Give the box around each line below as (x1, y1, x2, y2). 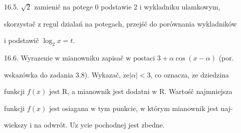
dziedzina (200, 69, 229, 79)
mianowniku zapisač (62, 52, 124, 62)
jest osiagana (49, 102, 89, 113)
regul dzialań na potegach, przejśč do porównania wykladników (43, 18, 237, 28)
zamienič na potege (34, 1, 93, 11)
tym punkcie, (98, 102, 138, 113)
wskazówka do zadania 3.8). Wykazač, (4, 69, 121, 79)
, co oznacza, (150, 69, 190, 79)
